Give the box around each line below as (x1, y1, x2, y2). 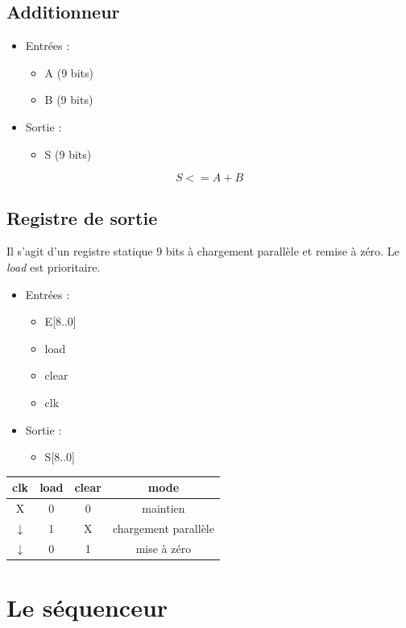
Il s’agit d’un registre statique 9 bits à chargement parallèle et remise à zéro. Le (6, 243, 400, 260)
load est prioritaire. (6, 258, 101, 275)
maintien (142, 500, 185, 517)
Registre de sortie (6, 205, 158, 230)
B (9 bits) (44, 91, 93, 108)
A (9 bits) (44, 64, 93, 81)
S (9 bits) (44, 145, 92, 162)
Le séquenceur (6, 591, 168, 624)
